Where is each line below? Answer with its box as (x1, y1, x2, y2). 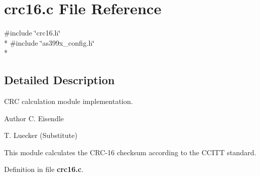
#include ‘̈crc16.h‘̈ (4, 27, 61, 38)
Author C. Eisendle (4, 113, 64, 123)
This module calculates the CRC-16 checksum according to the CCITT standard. (4, 147, 256, 157)
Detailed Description (4, 72, 115, 88)
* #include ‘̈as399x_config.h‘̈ (4, 37, 95, 48)
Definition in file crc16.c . (4, 164, 84, 174)
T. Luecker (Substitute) (4, 130, 78, 140)
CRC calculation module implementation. (4, 96, 133, 107)
